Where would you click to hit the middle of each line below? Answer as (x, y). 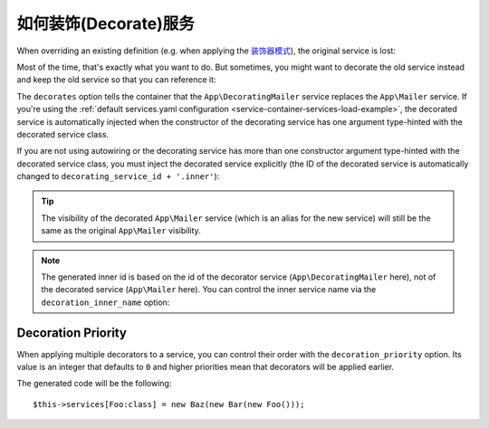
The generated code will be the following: (94, 384)
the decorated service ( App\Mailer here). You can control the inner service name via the (209, 290)
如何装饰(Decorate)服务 (105, 24)
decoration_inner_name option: (105, 302)
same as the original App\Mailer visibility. (121, 231)
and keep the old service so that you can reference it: (116, 80)
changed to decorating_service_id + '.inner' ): (118, 176)
